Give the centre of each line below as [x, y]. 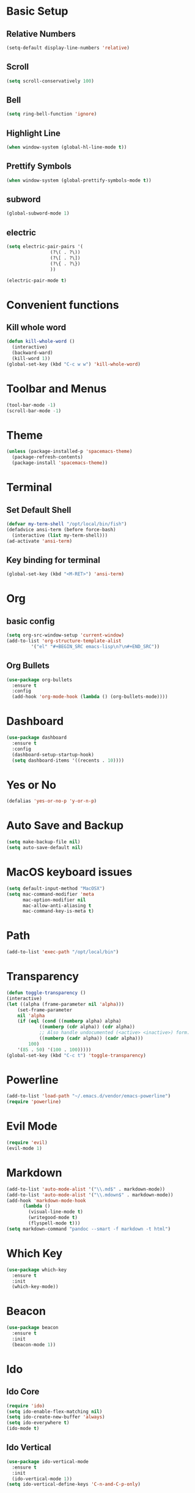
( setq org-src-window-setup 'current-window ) [65, 635]
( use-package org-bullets [39, 680]
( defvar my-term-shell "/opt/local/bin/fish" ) [67, 524]
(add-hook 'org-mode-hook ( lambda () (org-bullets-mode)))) [90, 697]
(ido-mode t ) [23, 1429]
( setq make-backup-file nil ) [43, 842]
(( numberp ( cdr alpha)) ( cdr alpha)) [87, 1027]
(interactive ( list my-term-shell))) [60, 535]
